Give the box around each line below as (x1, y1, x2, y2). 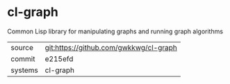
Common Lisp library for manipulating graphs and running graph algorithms (7, 27, 224, 35)
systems (10, 65, 38, 75)
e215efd (44, 53, 74, 63)
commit (10, 53, 35, 63)
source (10, 42, 33, 52)
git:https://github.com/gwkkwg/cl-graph (44, 42, 177, 52)
